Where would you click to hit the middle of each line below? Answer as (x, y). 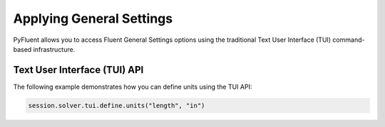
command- (349, 40)
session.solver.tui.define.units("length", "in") (117, 105)
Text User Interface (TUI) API (78, 70)
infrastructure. (54, 49)
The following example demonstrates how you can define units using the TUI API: (133, 87)
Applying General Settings (93, 18)
